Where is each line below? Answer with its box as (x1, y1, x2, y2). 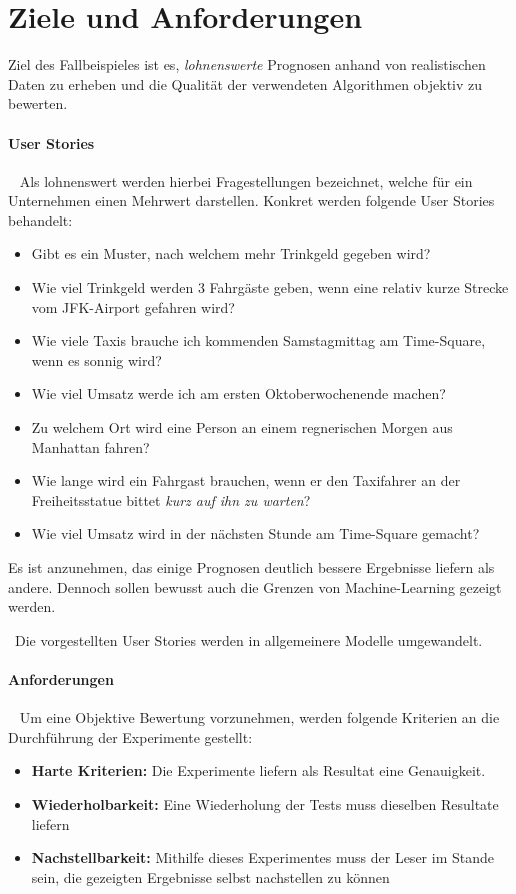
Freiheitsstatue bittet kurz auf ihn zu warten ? (31, 489, 311, 510)
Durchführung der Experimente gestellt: (8, 726, 253, 747)
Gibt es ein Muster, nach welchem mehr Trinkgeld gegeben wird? (31, 243, 431, 264)
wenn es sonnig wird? (31, 349, 162, 370)
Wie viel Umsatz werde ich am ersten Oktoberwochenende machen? (31, 383, 446, 404)
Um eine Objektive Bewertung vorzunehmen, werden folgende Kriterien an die (19, 707, 500, 728)
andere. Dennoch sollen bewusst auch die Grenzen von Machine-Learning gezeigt (8, 576, 502, 597)
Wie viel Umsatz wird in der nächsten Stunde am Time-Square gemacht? (31, 523, 480, 544)
